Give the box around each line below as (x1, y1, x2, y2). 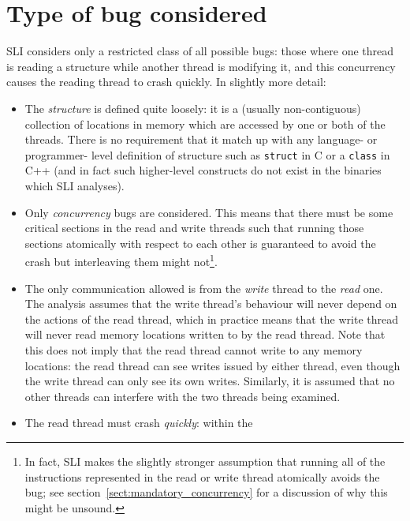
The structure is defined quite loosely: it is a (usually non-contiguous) (24, 99, 361, 116)
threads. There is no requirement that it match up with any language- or (24, 131, 378, 148)
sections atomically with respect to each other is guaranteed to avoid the (24, 234, 376, 251)
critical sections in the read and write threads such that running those (24, 219, 364, 236)
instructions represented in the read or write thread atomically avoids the (24, 468, 380, 485)
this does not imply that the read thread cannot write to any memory (24, 341, 363, 358)
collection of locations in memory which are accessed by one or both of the (24, 115, 386, 132)
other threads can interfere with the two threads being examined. (24, 388, 341, 404)
